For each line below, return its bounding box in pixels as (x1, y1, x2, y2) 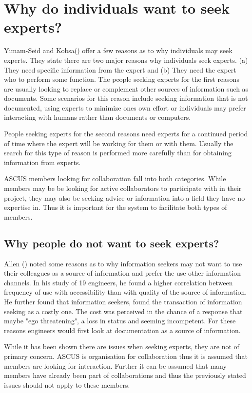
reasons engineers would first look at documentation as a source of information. (4, 325, 241, 335)
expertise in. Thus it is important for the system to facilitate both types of (4, 202, 227, 212)
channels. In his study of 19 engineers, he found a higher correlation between (4, 277, 233, 287)
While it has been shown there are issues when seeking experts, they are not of (4, 341, 239, 352)
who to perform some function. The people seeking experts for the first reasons (4, 74, 239, 84)
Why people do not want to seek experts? (4, 235, 219, 250)
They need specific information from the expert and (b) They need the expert (4, 64, 236, 75)
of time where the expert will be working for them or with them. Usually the (4, 138, 233, 148)
